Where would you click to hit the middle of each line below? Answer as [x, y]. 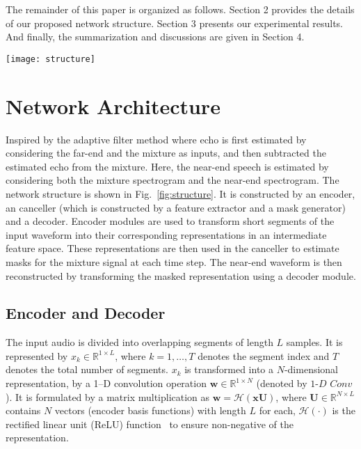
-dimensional [311, 369]
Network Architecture [113, 105]
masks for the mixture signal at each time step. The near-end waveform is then [174, 261]
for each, [277, 410]
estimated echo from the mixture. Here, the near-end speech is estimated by [167, 166]
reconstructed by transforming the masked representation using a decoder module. [181, 275]
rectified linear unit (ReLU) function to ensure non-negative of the [150, 424]
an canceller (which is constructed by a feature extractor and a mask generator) [176, 207]
